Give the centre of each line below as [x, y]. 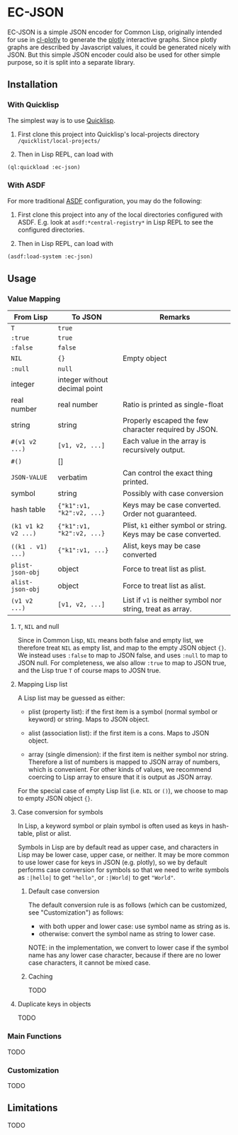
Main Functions [35, 1036]
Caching [40, 977]
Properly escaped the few [166, 421]
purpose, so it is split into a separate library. [71, 62]
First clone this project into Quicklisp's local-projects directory [108, 134]
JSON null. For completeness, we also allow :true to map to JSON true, [122, 663]
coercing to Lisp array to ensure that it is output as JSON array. [120, 777]
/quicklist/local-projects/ [59, 141]
